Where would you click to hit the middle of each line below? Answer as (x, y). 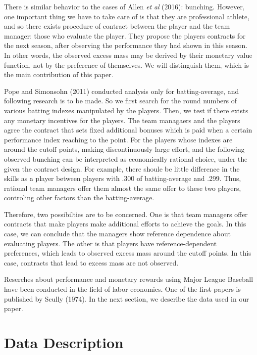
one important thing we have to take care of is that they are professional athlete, (127, 16)
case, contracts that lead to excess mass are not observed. (91, 262)
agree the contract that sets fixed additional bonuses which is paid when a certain (128, 130)
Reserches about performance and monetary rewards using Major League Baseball (128, 279)
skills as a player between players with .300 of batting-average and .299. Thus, (123, 178)
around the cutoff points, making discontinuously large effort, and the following (124, 149)
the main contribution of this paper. (59, 74)
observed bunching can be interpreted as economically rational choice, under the (126, 158)
